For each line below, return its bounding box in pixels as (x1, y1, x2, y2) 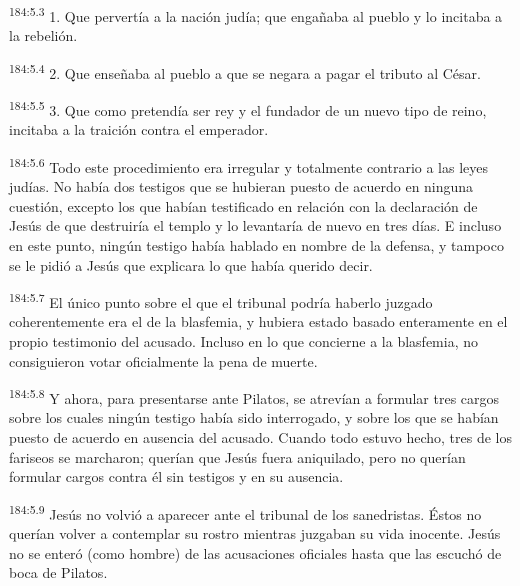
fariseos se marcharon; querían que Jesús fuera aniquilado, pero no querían (9, 446, 466, 467)
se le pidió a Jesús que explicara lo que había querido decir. (9, 254, 373, 275)
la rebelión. (9, 25, 78, 46)
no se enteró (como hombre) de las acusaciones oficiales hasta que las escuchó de (9, 542, 502, 563)
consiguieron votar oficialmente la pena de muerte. (9, 350, 318, 371)
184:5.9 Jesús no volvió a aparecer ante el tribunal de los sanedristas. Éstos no (9, 500, 482, 524)
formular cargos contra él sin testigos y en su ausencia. (9, 466, 344, 487)
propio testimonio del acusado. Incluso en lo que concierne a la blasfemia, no (9, 331, 478, 351)
